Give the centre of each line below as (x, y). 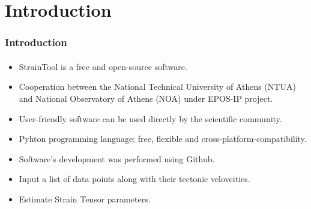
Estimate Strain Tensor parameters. (85, 199)
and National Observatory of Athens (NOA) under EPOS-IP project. (146, 98)
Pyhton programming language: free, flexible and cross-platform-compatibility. (163, 139)
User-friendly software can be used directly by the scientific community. (150, 118)
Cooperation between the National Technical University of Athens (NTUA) (157, 87)
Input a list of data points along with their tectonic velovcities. (134, 179)
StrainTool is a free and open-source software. (103, 66)
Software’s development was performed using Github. (117, 158)
